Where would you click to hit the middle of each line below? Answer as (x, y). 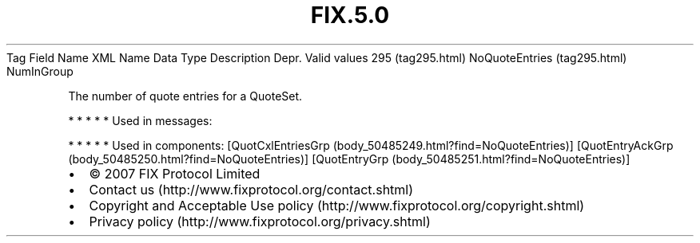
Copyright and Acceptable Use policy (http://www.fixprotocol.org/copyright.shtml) (337, 205)
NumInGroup (40, 71)
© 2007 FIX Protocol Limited (175, 173)
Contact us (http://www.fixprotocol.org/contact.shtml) (251, 189)
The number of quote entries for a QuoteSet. (185, 96)
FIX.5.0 (350, 15)
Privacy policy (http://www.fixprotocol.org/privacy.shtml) (260, 221)
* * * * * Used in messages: (140, 120)
